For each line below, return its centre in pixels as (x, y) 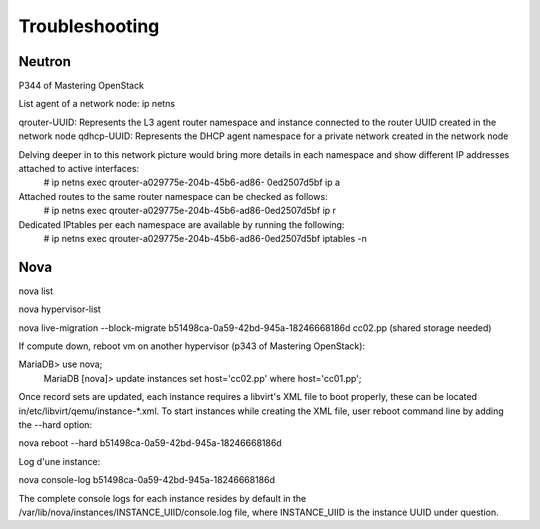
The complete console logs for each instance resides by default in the (162, 498)
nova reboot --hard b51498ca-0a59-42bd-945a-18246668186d (150, 443)
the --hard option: (55, 424)
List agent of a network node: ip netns (96, 104)
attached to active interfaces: (79, 169)
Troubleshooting (89, 26)
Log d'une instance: (59, 461)
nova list (36, 291)
